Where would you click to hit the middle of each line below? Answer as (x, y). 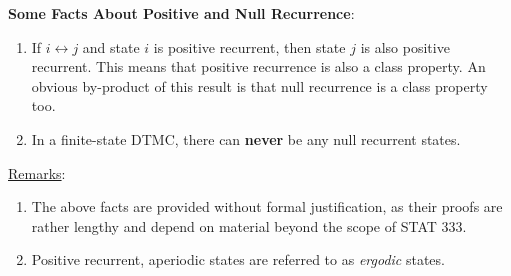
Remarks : (37, 172)
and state (111, 46)
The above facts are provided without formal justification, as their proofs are (267, 206)
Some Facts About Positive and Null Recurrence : (181, 13)
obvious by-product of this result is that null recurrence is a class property (259, 85)
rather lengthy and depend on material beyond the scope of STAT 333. (249, 225)
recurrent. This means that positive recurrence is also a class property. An (258, 66)
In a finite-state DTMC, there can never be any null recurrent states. (246, 138)
